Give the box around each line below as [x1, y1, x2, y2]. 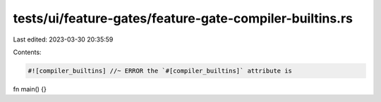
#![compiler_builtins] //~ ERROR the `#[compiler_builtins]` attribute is [28, 67, 293, 75]
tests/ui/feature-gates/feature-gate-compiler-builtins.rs [13, 11, 353, 26]
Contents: [13, 48, 42, 56]
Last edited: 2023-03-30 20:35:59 [13, 35, 114, 44]
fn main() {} [13, 84, 47, 93]
